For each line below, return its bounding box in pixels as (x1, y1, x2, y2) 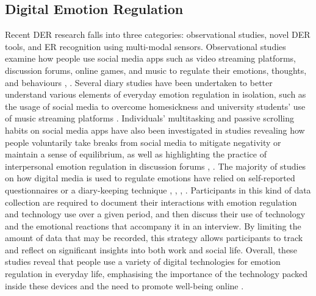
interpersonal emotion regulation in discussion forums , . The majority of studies (5, 159, 306, 172)
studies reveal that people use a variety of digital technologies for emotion (5, 255, 281, 268)
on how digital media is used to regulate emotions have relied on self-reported (5, 171, 295, 184)
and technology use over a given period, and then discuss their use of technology (5, 208, 306, 220)
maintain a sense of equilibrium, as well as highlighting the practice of (5, 148, 267, 161)
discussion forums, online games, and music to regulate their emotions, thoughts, (5, 63, 307, 76)
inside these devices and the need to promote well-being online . (5, 279, 244, 292)
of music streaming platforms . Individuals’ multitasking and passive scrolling (5, 112, 295, 125)
